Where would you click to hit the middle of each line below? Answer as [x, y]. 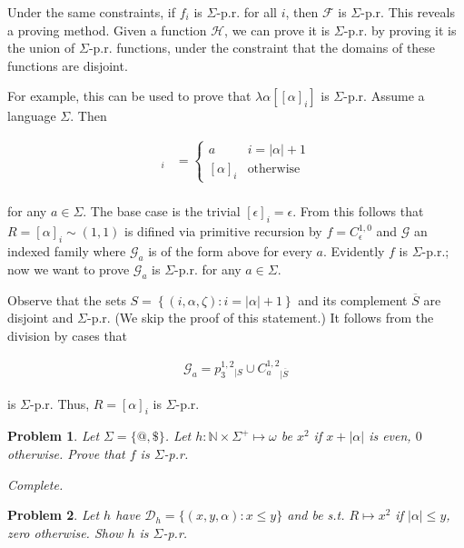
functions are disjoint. [68, 65]
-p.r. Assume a [384, 96]
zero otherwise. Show [65, 532]
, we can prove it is [277, 30]
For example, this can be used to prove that [129, 96]
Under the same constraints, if [92, 12]
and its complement [353, 299]
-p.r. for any [208, 269]
